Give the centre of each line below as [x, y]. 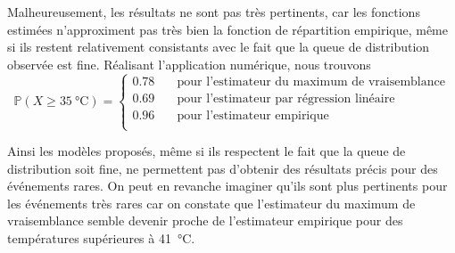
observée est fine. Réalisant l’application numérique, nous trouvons [189, 64]
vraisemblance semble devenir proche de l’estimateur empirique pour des [205, 220]
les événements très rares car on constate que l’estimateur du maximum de [211, 203]
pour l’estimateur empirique [253, 115]
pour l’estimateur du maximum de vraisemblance [311, 82]
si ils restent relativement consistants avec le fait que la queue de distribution [219, 47]
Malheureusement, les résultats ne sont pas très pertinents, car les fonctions [214, 12]
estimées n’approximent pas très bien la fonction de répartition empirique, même [227, 29]
